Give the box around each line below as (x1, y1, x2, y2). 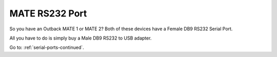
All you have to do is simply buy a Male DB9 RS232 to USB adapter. (9, 35, 152, 41)
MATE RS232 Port (9, 8, 87, 19)
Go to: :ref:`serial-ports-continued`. (9, 44, 84, 51)
